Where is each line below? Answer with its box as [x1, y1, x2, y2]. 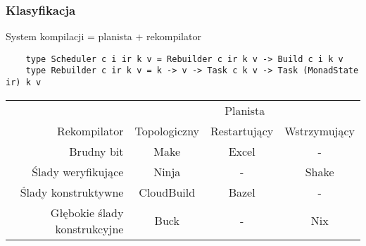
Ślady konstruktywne [20, 183, 124, 200]
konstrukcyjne [55, 220, 124, 237]
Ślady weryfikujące [32, 163, 124, 180]
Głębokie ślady [50, 204, 124, 221]
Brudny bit [69, 142, 124, 159]
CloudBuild [139, 183, 196, 200]
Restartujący [210, 122, 274, 139]
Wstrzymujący [284, 122, 355, 139]
